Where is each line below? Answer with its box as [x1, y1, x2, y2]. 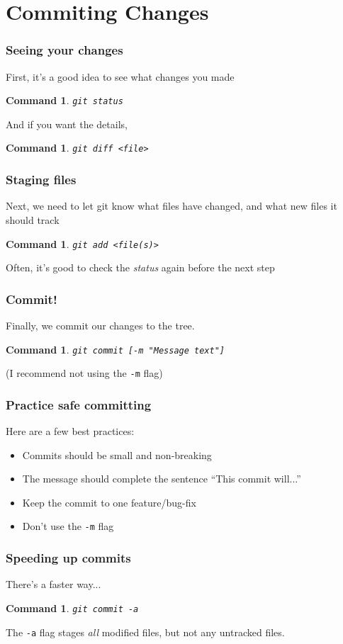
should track [6, 212, 60, 227]
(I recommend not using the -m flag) [6, 366, 163, 380]
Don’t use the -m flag [22, 519, 114, 533]
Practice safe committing [6, 395, 152, 413]
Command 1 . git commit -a [6, 600, 139, 615]
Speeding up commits [6, 549, 131, 567]
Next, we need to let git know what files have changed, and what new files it [6, 198, 337, 213]
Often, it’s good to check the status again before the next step [6, 260, 275, 275]
